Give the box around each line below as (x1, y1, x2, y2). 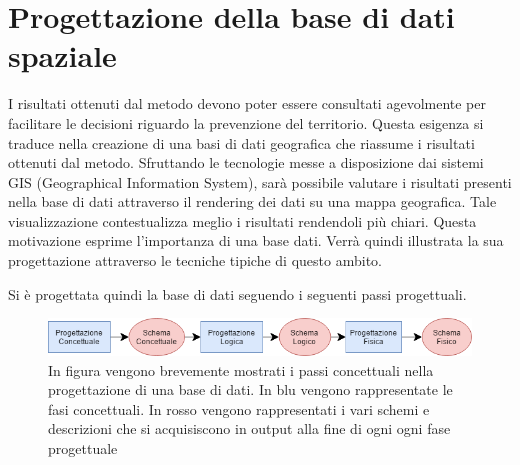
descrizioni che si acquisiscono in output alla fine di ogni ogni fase (48, 418, 451, 439)
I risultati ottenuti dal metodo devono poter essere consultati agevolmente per (8, 93, 487, 114)
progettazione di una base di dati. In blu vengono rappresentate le (48, 379, 453, 400)
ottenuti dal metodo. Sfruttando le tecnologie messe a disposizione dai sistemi (8, 152, 484, 173)
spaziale (8, 35, 117, 76)
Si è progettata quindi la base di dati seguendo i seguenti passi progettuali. (8, 283, 467, 304)
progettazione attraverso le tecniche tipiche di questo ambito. (8, 250, 382, 271)
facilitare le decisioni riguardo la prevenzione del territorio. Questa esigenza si (8, 112, 484, 133)
